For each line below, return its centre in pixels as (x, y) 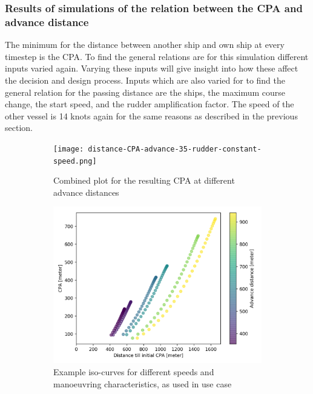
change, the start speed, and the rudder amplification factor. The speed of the (150, 104)
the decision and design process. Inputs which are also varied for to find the (145, 80)
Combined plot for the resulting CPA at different (144, 180)
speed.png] (75, 161)
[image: (69, 149)
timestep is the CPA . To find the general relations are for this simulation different (157, 56)
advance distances (86, 192)
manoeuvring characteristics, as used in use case (143, 383)
